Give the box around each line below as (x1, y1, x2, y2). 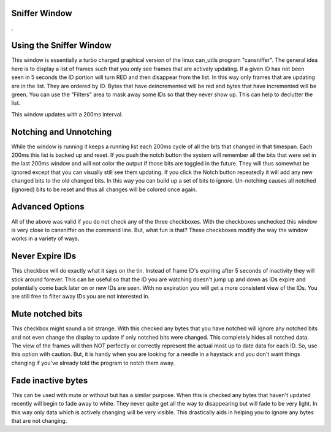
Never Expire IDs (11, 251, 77, 262)
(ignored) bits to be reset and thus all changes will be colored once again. (11, 186, 197, 193)
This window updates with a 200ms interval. (11, 110, 123, 118)
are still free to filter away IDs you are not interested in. (11, 293, 150, 300)
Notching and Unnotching (11, 126, 112, 137)
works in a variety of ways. (11, 235, 80, 242)
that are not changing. (11, 417, 67, 424)
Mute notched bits (11, 309, 83, 319)
